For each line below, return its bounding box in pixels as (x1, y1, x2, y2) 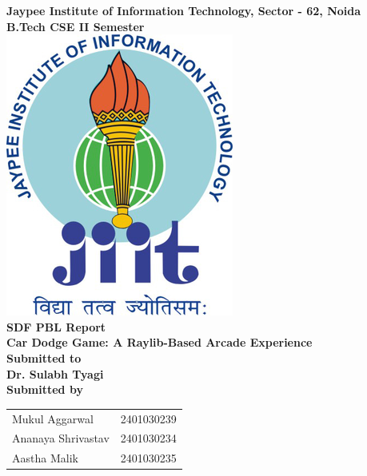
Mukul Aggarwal (12, 410, 94, 426)
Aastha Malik (12, 450, 78, 466)
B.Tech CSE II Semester (6, 18, 145, 34)
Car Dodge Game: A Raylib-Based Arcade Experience (6, 334, 313, 351)
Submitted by (6, 381, 83, 398)
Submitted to (6, 349, 82, 366)
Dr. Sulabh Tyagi (6, 365, 104, 382)
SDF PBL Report (6, 318, 106, 335)
